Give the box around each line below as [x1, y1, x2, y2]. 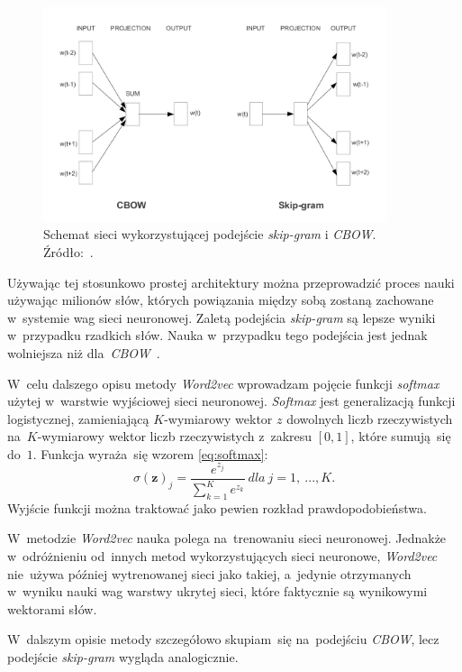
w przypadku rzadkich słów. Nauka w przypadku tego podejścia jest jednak [7, 326, 428, 345]
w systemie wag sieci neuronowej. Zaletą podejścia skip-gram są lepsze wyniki [7, 308, 436, 327]
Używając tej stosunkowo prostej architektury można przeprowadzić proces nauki [7, 272, 455, 291]
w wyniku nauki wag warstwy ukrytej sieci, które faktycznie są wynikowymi [7, 582, 428, 601]
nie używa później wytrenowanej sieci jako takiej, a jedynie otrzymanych [7, 564, 412, 583]
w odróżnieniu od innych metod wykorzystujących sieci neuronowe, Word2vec [7, 547, 438, 565]
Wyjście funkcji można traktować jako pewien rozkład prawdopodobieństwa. [7, 498, 427, 517]
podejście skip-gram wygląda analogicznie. [7, 647, 239, 666]
